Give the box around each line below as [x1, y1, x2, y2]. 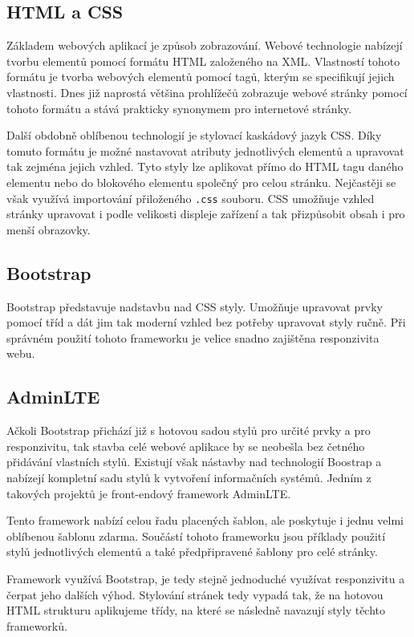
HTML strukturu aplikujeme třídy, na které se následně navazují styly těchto [6, 602, 386, 619]
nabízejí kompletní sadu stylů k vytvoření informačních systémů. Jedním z [6, 469, 371, 485]
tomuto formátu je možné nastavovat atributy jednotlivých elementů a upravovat [6, 142, 404, 159]
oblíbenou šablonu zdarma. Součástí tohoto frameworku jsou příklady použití [6, 527, 386, 544]
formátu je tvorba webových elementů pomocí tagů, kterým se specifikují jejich [6, 68, 395, 85]
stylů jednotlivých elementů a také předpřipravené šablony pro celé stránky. [6, 543, 378, 560]
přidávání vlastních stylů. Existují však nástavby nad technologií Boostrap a [6, 453, 382, 470]
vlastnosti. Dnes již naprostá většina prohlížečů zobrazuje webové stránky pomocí [6, 83, 408, 100]
